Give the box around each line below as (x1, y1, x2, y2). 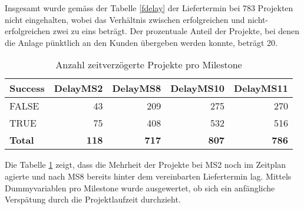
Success (9, 81, 45, 95)
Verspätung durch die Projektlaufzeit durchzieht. (5, 193, 181, 205)
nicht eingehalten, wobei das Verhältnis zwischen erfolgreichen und (5, 13, 245, 25)
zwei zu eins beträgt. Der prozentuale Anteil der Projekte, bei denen (52, 25, 300, 37)
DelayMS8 (112, 81, 161, 95)
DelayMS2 (54, 81, 103, 95)
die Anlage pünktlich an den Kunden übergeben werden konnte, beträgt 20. (5, 36, 277, 48)
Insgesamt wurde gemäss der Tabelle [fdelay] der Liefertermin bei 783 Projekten (5, 2, 293, 14)
